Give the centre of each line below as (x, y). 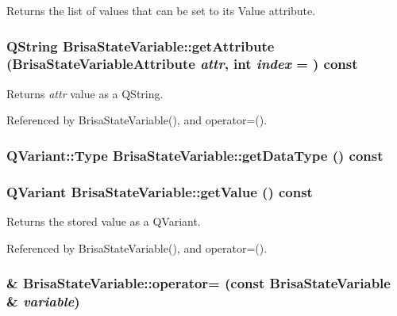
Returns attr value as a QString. (85, 93)
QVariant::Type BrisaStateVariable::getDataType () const (195, 155)
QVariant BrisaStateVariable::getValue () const (160, 191)
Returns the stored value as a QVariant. (104, 221)
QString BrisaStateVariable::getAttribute (141, 46)
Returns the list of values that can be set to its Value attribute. (161, 10)
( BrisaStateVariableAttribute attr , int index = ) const (182, 64)
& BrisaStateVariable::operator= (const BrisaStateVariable (198, 283)
